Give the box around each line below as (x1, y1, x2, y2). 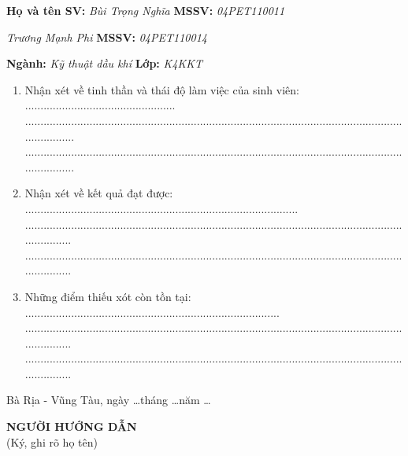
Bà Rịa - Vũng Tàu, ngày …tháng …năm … (6, 392, 211, 408)
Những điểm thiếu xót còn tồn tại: (24, 288, 191, 304)
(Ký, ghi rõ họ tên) (6, 433, 98, 450)
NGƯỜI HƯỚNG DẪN (6, 418, 137, 435)
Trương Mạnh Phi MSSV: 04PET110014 (6, 28, 207, 45)
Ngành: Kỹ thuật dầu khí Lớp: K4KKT (6, 55, 202, 72)
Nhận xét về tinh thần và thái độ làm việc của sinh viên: (24, 81, 299, 97)
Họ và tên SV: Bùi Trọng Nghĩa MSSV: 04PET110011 (6, 2, 285, 18)
